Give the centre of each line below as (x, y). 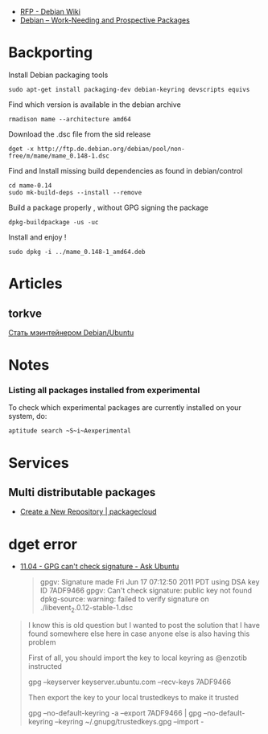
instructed (45, 666)
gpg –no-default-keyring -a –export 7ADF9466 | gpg (115, 713)
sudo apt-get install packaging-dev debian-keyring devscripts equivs (129, 89)
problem (42, 642)
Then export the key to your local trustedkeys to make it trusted (133, 698)
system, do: (28, 416)
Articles (35, 284)
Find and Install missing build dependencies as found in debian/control (126, 170)
